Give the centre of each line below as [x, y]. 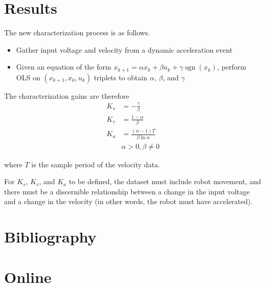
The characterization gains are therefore [67, 95]
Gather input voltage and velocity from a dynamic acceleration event [124, 49]
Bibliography [50, 237]
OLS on [28, 77]
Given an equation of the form [64, 67]
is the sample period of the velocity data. [96, 164]
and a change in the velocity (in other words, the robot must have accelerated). [128, 201]
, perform [232, 67]
